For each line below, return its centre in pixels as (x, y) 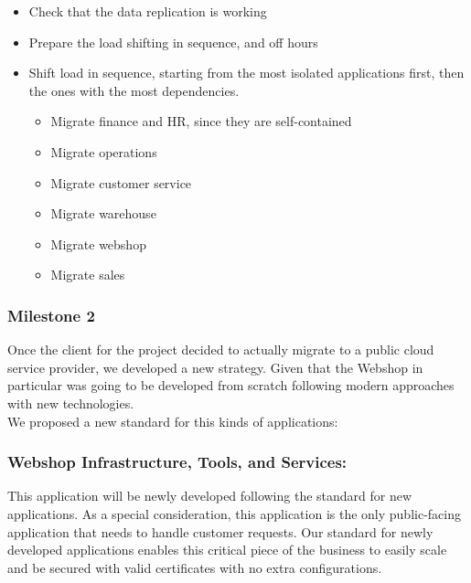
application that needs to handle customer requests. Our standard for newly (220, 531)
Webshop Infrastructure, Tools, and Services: (177, 462)
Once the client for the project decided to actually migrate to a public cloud (221, 350)
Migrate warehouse (103, 213)
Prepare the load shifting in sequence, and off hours (173, 42)
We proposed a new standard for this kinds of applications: (173, 421)
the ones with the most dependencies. (134, 90)
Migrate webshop (98, 244)
